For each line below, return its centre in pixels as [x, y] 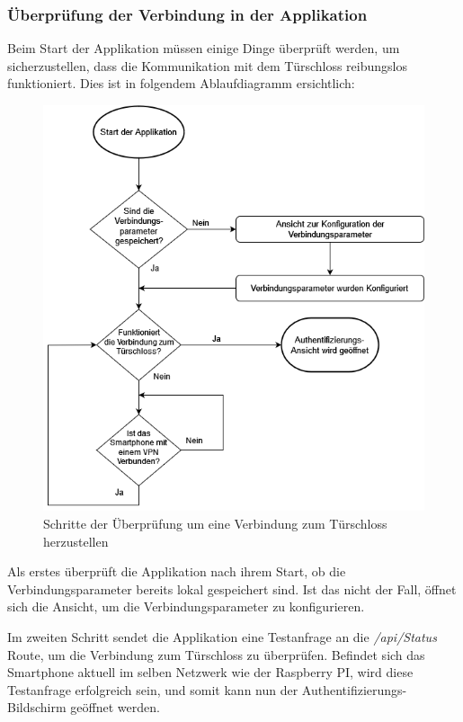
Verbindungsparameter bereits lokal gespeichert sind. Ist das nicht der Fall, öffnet [232, 588]
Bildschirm [37, 707]
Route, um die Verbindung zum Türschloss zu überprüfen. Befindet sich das [216, 654]
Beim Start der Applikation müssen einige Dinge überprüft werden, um [204, 48]
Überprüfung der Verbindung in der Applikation [187, 14]
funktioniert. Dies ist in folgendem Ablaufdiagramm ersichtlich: [181, 83]
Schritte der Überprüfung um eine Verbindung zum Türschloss [215, 523]
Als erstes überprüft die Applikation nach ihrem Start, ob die [177, 571]
